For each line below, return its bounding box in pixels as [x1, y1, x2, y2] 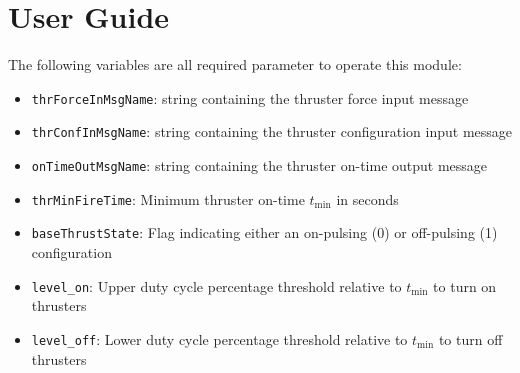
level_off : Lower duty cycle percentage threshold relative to [31, 328, 408, 349]
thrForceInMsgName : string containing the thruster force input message [31, 87, 469, 108]
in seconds [336, 188, 399, 209]
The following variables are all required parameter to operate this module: [8, 54, 462, 75]
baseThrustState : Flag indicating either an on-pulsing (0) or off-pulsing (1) [31, 222, 498, 243]
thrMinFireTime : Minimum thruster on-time [31, 188, 305, 209]
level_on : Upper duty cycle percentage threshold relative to [31, 275, 402, 296]
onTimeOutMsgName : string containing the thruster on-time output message [31, 155, 488, 176]
